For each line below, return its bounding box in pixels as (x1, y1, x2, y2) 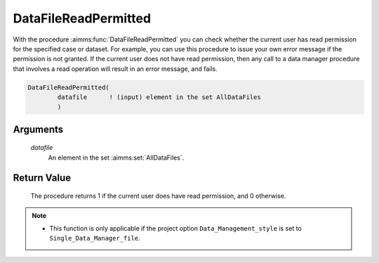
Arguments (13, 123, 64, 135)
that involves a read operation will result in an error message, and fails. (13, 64, 218, 73)
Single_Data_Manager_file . (49, 234, 140, 243)
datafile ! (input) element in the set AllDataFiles (57, 94, 261, 101)
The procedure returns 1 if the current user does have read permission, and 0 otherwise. (30, 192, 286, 200)
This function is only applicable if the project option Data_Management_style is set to (49, 224, 302, 233)
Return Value (13, 172, 72, 184)
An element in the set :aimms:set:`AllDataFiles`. (48, 153, 185, 162)
